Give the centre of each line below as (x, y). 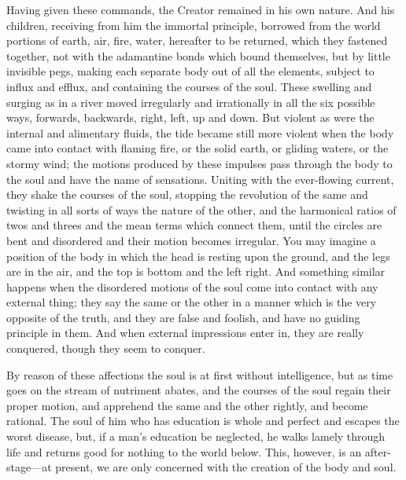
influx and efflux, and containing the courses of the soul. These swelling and (189, 86)
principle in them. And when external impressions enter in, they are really (185, 333)
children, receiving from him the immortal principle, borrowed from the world (194, 25)
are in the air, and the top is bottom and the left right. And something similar (196, 271)
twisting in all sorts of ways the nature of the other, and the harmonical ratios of (201, 209)
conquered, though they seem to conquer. (106, 348)
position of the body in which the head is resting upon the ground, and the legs (198, 256)
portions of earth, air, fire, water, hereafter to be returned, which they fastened (197, 40)
